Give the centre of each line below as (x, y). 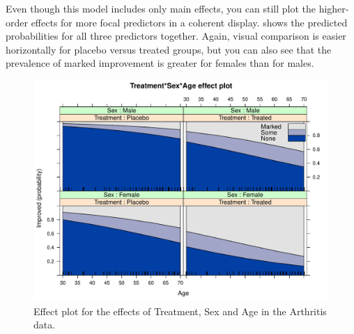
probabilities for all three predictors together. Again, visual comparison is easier (176, 36)
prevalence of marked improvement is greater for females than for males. (160, 63)
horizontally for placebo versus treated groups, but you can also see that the (169, 49)
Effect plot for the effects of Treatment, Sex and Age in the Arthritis (180, 311)
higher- (334, 8)
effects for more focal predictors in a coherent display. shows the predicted (189, 22)
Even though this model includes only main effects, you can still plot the (161, 8)
